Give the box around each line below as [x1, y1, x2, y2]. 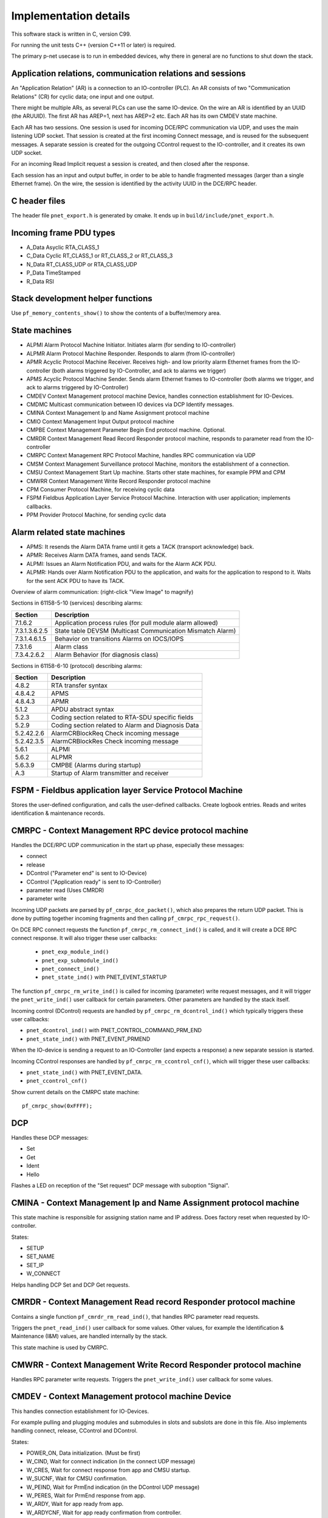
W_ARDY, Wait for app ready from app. [26, 1500, 124, 1508]
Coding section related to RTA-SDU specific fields [50, 713, 194, 722]
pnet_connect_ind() [41, 965, 100, 973]
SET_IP [26, 1261, 44, 1268]
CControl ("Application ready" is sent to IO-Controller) [26, 878, 162, 885]
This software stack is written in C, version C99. [11, 30, 132, 38]
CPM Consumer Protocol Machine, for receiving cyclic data [26, 486, 175, 493]
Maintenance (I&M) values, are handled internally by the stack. [11, 1333, 168, 1340]
